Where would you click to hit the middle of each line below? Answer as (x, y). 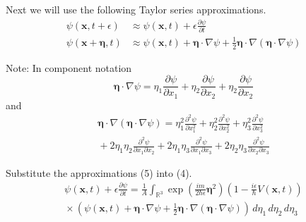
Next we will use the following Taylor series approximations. (136, 9)
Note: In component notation (69, 67)
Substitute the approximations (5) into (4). (99, 172)
